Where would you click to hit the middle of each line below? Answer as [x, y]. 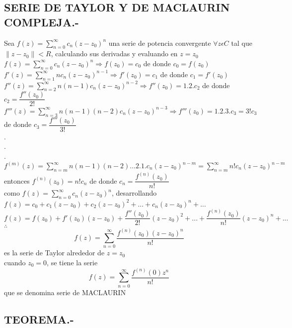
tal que [242, 43]
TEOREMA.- [39, 319]
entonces [17, 180]
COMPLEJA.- [41, 22]
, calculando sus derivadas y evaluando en [114, 54]
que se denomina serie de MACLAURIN [65, 292]
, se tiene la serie [72, 262]
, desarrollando [134, 193]
